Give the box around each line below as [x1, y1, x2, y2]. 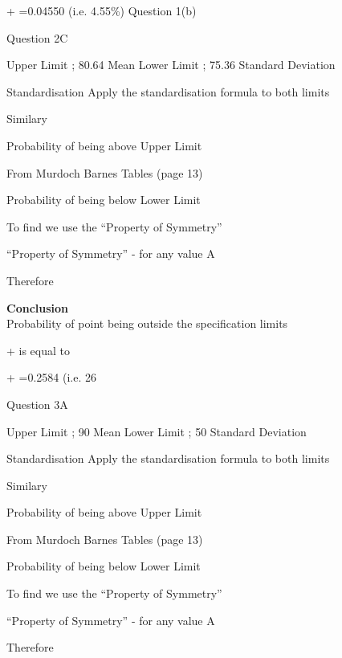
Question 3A [6, 395, 68, 412]
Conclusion [6, 299, 69, 316]
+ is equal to [6, 341, 71, 358]
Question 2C [6, 29, 68, 46]
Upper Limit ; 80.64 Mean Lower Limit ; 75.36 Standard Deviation [6, 56, 336, 73]
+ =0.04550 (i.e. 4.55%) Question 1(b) [6, 2, 197, 18]
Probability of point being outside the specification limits [6, 315, 288, 332]
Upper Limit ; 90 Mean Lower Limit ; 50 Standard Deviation [6, 423, 307, 439]
